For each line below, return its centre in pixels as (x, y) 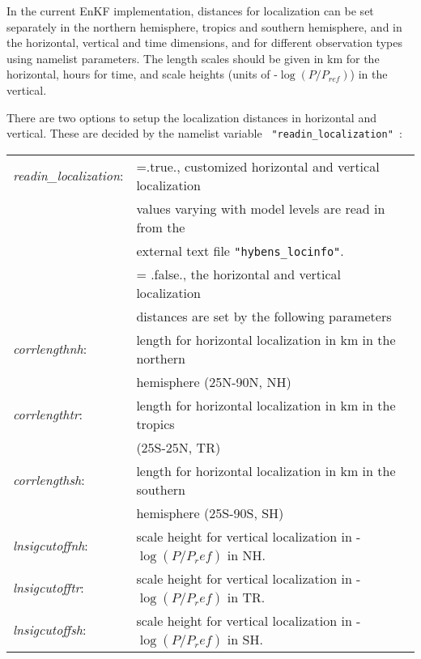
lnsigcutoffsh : (50, 630)
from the (161, 227)
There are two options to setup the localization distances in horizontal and (191, 117)
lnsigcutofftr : (49, 588)
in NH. (246, 555)
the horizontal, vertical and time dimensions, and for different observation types (204, 43)
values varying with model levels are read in (261, 208)
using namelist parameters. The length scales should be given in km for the (193, 58)
